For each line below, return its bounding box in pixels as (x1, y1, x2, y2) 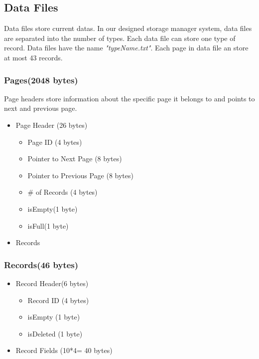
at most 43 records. (4, 52, 63, 62)
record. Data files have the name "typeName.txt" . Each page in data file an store (4, 42, 249, 53)
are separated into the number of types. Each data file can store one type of (4, 32, 236, 43)
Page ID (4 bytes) (27, 136, 82, 147)
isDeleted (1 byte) (27, 328, 83, 339)
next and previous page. (4, 103, 77, 113)
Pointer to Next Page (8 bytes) (27, 153, 122, 164)
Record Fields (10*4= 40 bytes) (15, 345, 113, 356)
